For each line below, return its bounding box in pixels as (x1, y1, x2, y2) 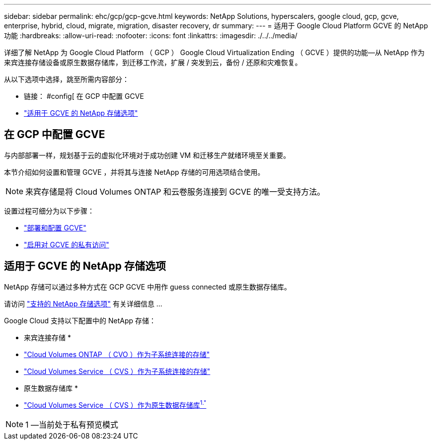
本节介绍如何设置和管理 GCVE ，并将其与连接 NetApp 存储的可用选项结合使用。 (4, 167, 265, 176)
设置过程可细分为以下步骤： (4, 206, 94, 215)
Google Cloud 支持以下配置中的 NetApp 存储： (4, 316, 156, 325)
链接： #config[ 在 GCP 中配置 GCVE (24, 92, 144, 100)
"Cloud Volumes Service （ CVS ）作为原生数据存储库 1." (24, 399, 207, 410)
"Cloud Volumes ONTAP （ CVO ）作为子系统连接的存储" (24, 350, 210, 359)
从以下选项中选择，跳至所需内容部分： (4, 75, 129, 83)
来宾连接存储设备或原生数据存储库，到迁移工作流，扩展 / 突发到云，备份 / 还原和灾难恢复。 (4, 58, 302, 67)
